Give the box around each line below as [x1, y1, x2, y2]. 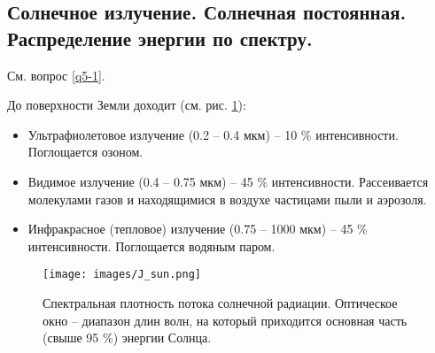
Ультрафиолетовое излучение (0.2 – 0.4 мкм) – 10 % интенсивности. [27, 125, 399, 143]
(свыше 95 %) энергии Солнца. [43, 328, 212, 347]
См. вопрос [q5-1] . [7, 65, 105, 84]
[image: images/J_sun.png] [43, 268, 201, 281]
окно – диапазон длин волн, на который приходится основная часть [43, 311, 408, 329]
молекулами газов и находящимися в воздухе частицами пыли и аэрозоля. [27, 189, 427, 208]
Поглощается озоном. [27, 142, 144, 161]
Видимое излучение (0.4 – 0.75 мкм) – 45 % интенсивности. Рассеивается [27, 172, 429, 190]
